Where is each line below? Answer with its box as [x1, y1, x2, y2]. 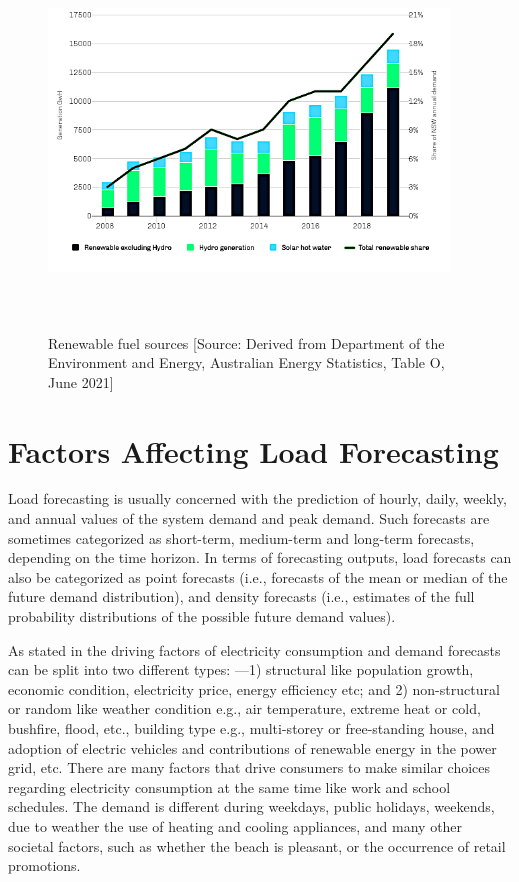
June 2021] [48, 371, 114, 392]
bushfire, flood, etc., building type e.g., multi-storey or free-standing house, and [8, 717, 495, 738]
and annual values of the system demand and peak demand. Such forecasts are [8, 508, 490, 529]
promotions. [8, 855, 81, 876]
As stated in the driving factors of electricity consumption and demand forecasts [8, 639, 501, 660]
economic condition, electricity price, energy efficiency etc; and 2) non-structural [8, 678, 500, 699]
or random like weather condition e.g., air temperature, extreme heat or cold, [8, 698, 481, 719]
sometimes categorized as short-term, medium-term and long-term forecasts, [8, 527, 475, 548]
